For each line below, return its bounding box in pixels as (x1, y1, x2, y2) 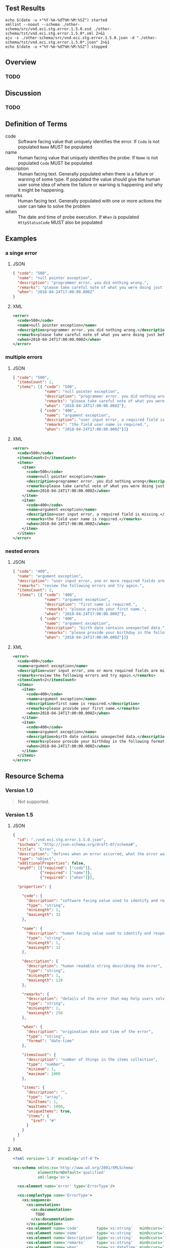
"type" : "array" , (26, 1095, 63, 1100)
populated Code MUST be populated (18, 160, 93, 166)
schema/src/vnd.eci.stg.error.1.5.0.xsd (5, 26, 92, 31)
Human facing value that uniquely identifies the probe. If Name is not (18, 155, 158, 161)
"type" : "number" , (26, 1062, 65, 1067)
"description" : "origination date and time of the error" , (26, 1029, 153, 1034)
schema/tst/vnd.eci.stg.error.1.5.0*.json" (5, 40, 99, 45)
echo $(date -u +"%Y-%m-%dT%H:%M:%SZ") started (5, 17, 108, 22)
